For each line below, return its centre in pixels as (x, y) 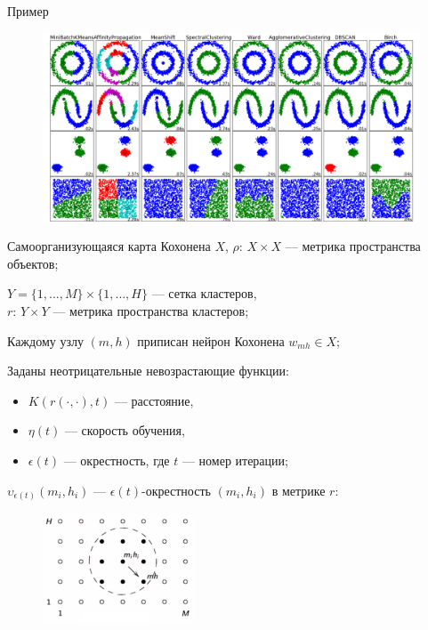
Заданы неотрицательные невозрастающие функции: (148, 371)
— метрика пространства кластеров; (151, 310)
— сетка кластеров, (204, 293)
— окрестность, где (117, 460)
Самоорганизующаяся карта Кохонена (109, 246)
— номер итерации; (235, 460)
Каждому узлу (45, 340)
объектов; (33, 263)
